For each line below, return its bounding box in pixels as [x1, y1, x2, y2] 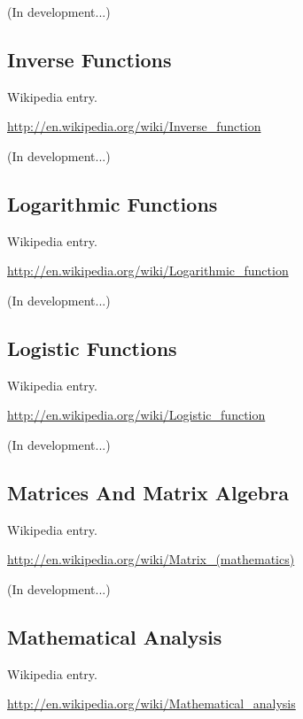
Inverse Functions [7, 45, 172, 73]
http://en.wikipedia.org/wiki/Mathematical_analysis [7, 694, 296, 713]
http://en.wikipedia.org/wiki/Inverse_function [7, 117, 261, 135]
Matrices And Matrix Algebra [7, 478, 289, 506]
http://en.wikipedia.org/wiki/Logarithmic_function [7, 261, 289, 280]
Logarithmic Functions [7, 189, 218, 217]
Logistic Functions [7, 334, 177, 361]
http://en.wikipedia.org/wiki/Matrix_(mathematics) [7, 550, 295, 568]
